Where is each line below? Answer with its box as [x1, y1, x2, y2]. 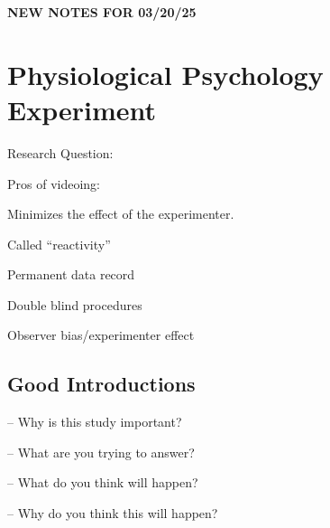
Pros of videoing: [7, 174, 100, 193]
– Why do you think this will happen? [7, 504, 218, 523]
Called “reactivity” [7, 234, 111, 253]
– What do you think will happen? [7, 473, 198, 492]
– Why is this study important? [7, 412, 182, 431]
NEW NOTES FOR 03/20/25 [7, 3, 197, 21]
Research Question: [7, 143, 114, 162]
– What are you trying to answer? [7, 442, 195, 461]
